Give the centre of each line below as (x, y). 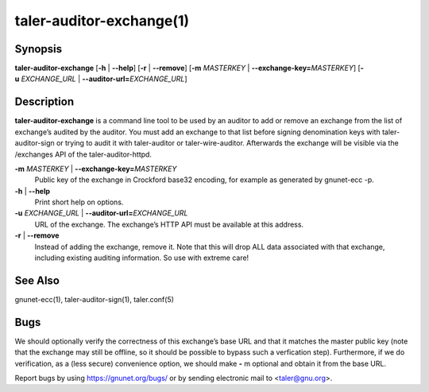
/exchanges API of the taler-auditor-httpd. (83, 154)
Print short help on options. (79, 202)
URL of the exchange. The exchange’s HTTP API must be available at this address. (169, 224)
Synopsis (39, 49)
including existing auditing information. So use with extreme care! (142, 258)
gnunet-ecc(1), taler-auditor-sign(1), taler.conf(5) (95, 299)
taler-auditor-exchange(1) (102, 21)
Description (44, 102)
